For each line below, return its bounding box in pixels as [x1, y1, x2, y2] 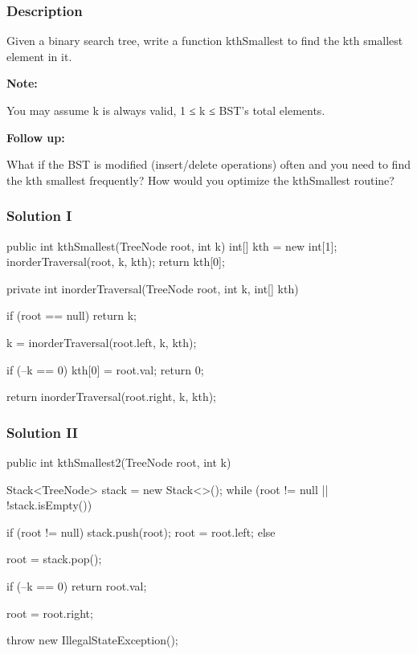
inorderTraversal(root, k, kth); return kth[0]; [6, 253, 225, 270]
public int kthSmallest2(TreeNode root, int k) [6, 453, 231, 470]
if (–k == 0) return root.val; [6, 577, 147, 594]
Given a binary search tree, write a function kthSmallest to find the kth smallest [6, 32, 403, 49]
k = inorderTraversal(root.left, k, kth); [6, 333, 197, 350]
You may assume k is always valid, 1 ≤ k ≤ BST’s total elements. [6, 102, 325, 118]
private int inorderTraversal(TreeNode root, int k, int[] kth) [6, 280, 299, 296]
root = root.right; [6, 604, 93, 621]
